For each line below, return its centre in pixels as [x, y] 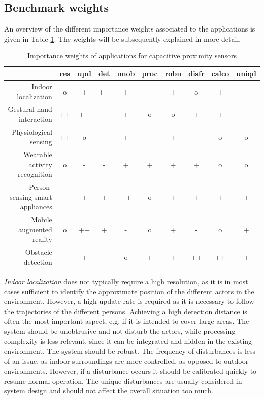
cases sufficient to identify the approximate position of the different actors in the [129, 291]
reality [42, 239]
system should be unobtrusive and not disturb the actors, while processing [120, 331]
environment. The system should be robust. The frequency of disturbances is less [130, 351]
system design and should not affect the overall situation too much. [109, 391]
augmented [35, 229]
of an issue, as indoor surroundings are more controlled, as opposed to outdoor [126, 361]
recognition [35, 174]
